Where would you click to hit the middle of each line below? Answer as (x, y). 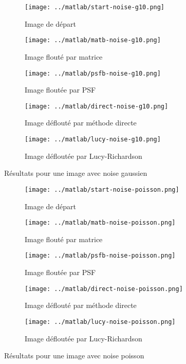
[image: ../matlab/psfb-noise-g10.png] (93, 73)
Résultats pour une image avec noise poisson (74, 356)
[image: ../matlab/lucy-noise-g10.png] (93, 139)
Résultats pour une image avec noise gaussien (76, 173)
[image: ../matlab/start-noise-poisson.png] (102, 189)
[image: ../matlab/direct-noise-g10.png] (97, 106)
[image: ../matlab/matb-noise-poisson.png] (100, 223)
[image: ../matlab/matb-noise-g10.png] (93, 40)
